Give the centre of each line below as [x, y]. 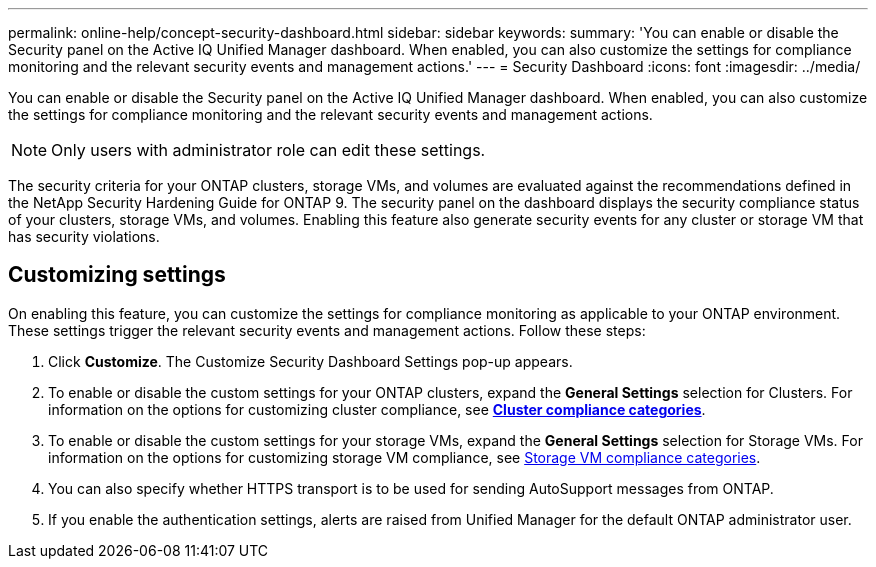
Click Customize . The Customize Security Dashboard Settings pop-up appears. [310, 361]
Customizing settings [117, 275]
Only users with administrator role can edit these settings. [268, 150]
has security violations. [84, 236]
